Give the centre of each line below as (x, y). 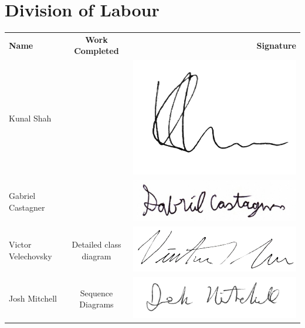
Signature (276, 45)
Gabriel (22, 196)
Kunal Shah (30, 118)
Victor (20, 244)
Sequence (96, 293)
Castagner (27, 207)
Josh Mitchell (33, 298)
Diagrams (96, 304)
